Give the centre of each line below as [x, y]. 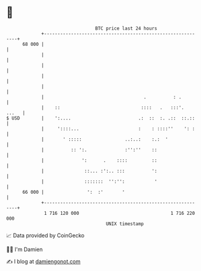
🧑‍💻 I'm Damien [25, 249]
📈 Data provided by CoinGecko [45, 235]
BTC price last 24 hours [126, 28]
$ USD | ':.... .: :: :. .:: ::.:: [101, 118]
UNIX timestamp [125, 224]
